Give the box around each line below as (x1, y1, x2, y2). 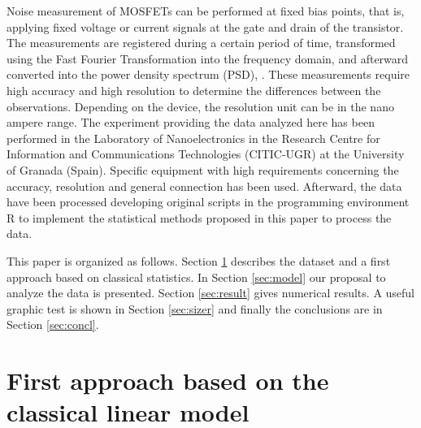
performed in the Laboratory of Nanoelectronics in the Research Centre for (7, 129, 380, 146)
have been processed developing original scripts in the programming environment (7, 193, 410, 210)
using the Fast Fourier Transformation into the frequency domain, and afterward (7, 50, 409, 67)
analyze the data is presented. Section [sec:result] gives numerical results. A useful (7, 284, 415, 301)
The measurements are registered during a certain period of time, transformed (7, 34, 396, 51)
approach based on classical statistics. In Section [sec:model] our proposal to (7, 268, 386, 285)
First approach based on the (7, 364, 329, 397)
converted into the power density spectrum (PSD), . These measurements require (7, 66, 410, 83)
